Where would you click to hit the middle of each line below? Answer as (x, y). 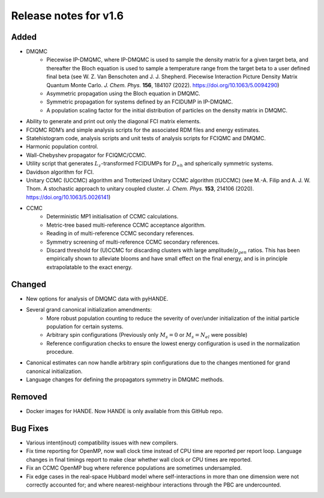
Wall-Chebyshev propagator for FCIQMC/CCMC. (86, 155)
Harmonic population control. (62, 147)
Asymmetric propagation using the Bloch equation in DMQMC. (123, 94)
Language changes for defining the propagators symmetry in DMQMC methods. (125, 380)
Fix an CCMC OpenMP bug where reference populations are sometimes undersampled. (134, 468)
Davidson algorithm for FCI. (60, 172)
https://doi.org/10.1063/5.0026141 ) (68, 197)
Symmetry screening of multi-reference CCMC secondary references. (133, 242)
